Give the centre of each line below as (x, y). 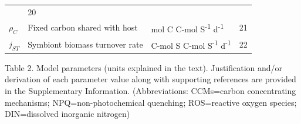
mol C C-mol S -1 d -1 (187, 28)
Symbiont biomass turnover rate (85, 44)
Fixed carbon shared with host (83, 27)
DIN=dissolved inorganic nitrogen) (67, 114)
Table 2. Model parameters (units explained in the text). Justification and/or (144, 67)
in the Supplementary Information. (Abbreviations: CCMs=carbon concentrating (150, 91)
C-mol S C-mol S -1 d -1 (191, 44)
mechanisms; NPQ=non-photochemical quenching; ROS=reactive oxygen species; (151, 102)
